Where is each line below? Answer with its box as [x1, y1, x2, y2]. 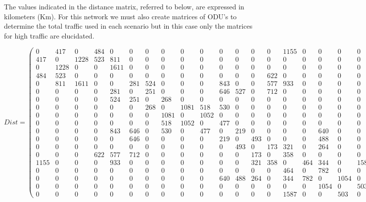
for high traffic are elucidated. [4, 30, 94, 40]
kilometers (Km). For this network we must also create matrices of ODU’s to [4, 11, 237, 21]
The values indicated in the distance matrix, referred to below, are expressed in [4, 1, 244, 11]
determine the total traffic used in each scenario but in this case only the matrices [4, 21, 253, 31]
